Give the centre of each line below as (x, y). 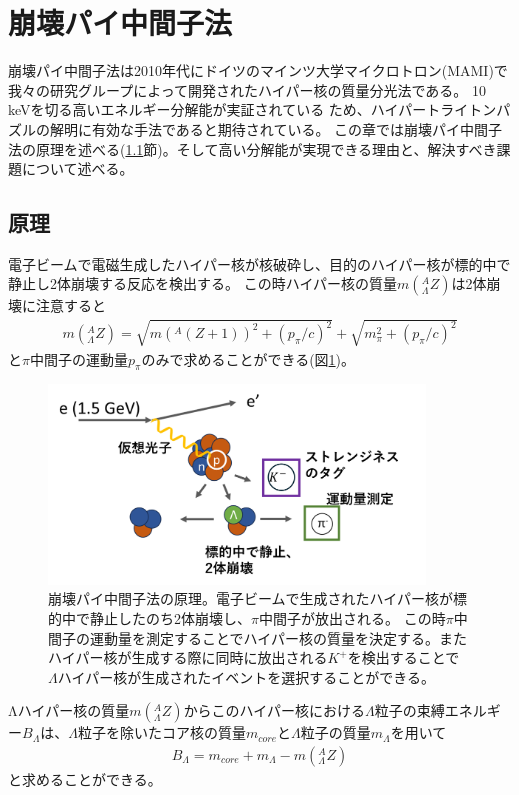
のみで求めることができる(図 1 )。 (248, 358)
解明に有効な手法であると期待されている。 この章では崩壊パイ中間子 (276, 128)
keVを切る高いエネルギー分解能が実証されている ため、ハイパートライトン (252, 109)
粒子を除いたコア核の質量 (161, 732)
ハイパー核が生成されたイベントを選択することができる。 (246, 676)
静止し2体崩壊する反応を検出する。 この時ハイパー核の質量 (203, 283)
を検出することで (403, 657)
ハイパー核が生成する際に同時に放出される (188, 657)
